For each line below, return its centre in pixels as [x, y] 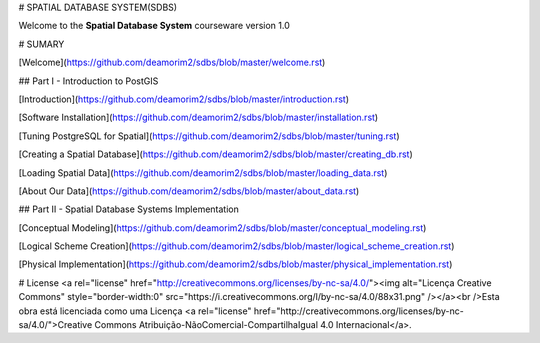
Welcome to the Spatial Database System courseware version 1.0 [154, 26]
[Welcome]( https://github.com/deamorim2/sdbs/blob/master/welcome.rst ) [172, 62]
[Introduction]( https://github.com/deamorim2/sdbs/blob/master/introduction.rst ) [184, 99]
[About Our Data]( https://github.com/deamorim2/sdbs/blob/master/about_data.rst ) [189, 191]
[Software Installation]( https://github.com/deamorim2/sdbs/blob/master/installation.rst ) [198, 117]
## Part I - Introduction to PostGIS [88, 81]
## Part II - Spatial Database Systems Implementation [128, 209]
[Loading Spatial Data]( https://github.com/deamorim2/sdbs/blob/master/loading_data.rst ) [203, 172]
